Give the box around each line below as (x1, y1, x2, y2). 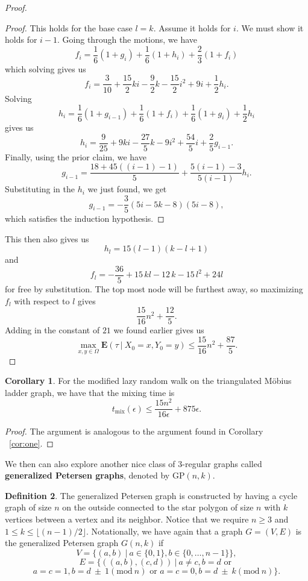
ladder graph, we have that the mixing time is (5, 386, 175, 398)
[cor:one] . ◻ (9, 437, 54, 450)
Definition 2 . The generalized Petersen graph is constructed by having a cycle (5, 489, 298, 501)
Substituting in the (5, 183, 75, 195)
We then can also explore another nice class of (5, 457, 175, 470)
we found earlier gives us (113, 324, 204, 336)
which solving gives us (5, 62, 86, 75)
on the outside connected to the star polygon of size (62, 501, 254, 513)
